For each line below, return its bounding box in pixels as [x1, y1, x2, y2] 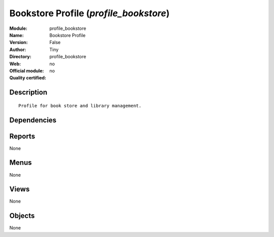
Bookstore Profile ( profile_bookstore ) [9, 8, 170, 19]
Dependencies [9, 115, 57, 124]
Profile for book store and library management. [18, 103, 142, 108]
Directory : [9, 54, 31, 60]
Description [9, 88, 48, 97]
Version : [9, 39, 28, 46]
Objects [9, 212, 35, 220]
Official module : [9, 67, 44, 73]
